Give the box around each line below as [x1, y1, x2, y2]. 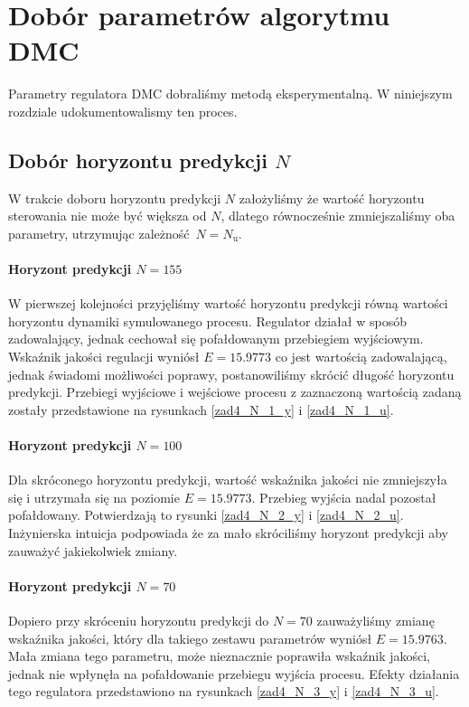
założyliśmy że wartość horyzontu [239, 188, 425, 207]
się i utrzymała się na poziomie [8, 487, 180, 506]
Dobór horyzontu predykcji [8, 146, 267, 174]
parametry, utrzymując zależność [8, 223, 190, 242]
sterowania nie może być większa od [8, 206, 207, 225]
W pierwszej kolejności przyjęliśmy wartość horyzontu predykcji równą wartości [8, 294, 448, 313]
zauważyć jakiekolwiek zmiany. [8, 541, 178, 560]
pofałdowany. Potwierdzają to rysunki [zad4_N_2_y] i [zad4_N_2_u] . [8, 505, 404, 524]
